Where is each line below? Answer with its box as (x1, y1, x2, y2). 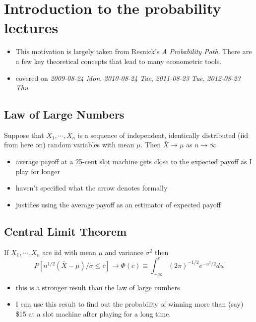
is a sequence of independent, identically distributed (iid (77, 129, 249, 140)
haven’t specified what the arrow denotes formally (15, 183, 168, 193)
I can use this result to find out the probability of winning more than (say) (15, 299, 244, 309)
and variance (105, 247, 143, 257)
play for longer (15, 166, 60, 176)
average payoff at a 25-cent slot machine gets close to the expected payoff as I (15, 156, 252, 167)
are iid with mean (42, 247, 96, 257)
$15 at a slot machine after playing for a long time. (15, 308, 171, 319)
